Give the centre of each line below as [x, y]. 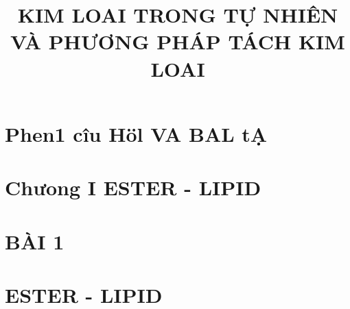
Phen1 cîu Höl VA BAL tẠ [136, 133]
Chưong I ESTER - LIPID [133, 187]
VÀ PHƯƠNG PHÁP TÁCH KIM [178, 41]
